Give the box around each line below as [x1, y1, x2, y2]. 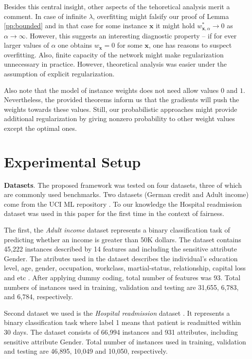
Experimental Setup [4, 151, 141, 171]
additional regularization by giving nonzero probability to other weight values [4, 113, 235, 124]
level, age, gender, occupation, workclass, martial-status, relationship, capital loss [4, 263, 246, 273]
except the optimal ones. [4, 123, 77, 133]
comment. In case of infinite [4, 11, 87, 21]
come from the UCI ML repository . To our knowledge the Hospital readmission [4, 198, 242, 209]
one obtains [58, 40, 92, 50]
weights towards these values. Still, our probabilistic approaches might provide [4, 104, 237, 114]
